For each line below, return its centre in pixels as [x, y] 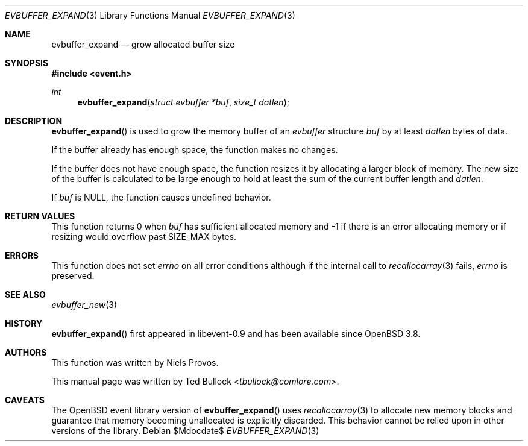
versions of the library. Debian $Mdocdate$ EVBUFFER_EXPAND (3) [185, 431]
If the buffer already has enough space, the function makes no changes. [195, 150]
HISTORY [24, 323]
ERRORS [22, 255]
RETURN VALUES [40, 216]
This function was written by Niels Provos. [135, 363]
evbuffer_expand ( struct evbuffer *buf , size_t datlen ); [183, 102]
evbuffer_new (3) [84, 305]
